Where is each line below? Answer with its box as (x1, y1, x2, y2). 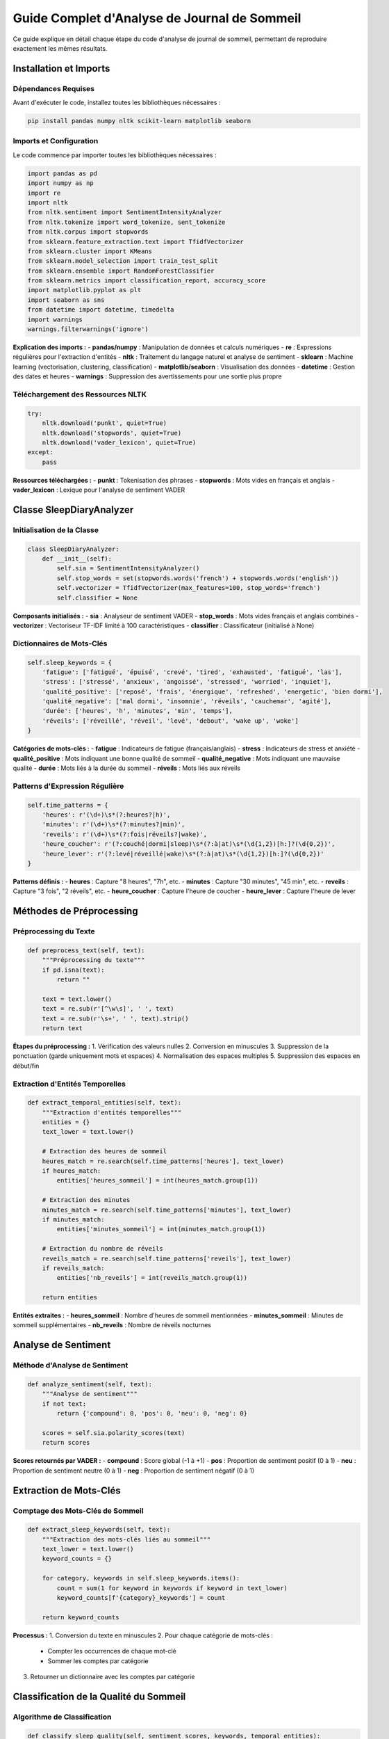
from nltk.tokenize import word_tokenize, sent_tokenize (27, 218, 226, 226)
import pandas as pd (27, 169, 97, 177)
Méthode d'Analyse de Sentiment (13, 1361, 129, 1370)
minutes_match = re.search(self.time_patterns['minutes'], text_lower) (42, 1205, 292, 1214)
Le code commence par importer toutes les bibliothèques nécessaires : (13, 150, 217, 159)
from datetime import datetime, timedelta (27, 306, 174, 314)
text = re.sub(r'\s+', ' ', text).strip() (42, 1014, 189, 1023)
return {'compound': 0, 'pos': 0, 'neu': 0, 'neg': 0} (56, 1409, 248, 1418)
